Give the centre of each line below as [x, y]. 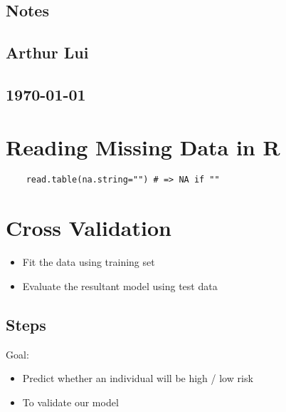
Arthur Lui [47, 52]
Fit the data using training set [89, 262]
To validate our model [70, 402]
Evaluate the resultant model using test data [120, 285]
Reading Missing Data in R [143, 146]
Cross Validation [89, 228]
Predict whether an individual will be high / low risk [138, 378]
